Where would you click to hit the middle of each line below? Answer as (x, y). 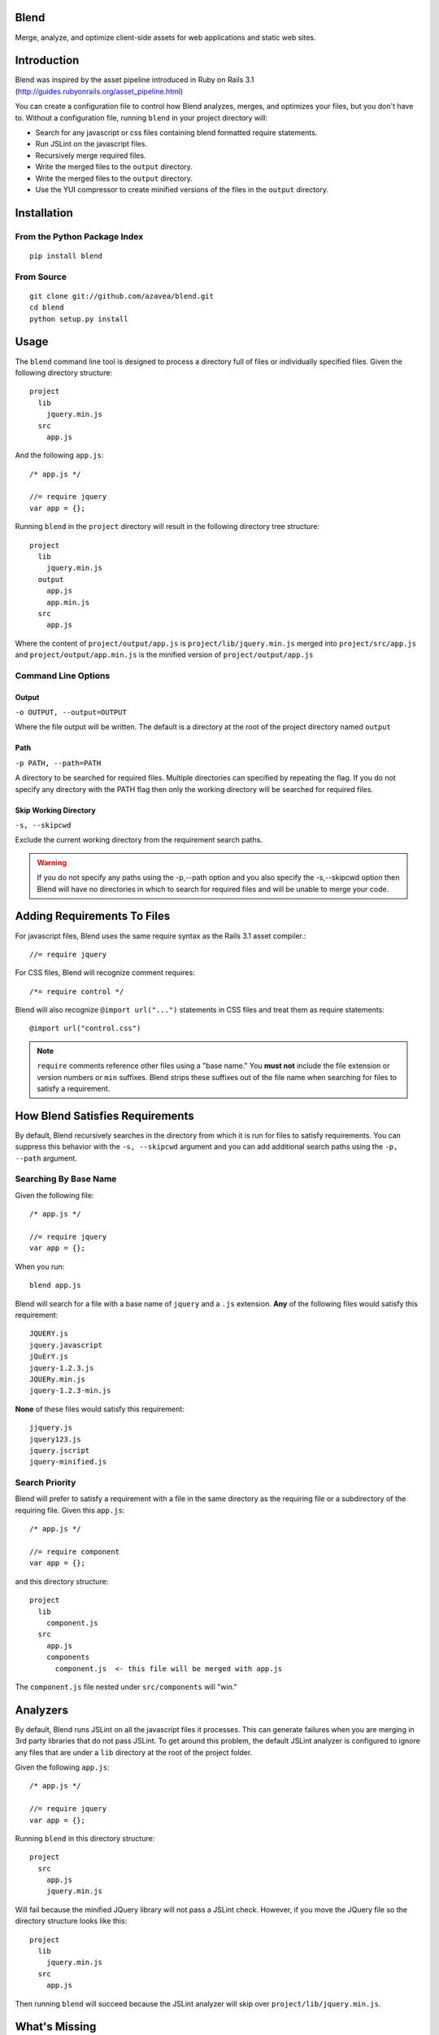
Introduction (47, 61)
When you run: (40, 1267)
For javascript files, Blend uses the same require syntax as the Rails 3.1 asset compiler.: (161, 935)
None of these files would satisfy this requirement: (100, 1409)
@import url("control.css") (85, 1028)
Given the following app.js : (62, 1767)
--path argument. (46, 1158)
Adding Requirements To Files (93, 916)
